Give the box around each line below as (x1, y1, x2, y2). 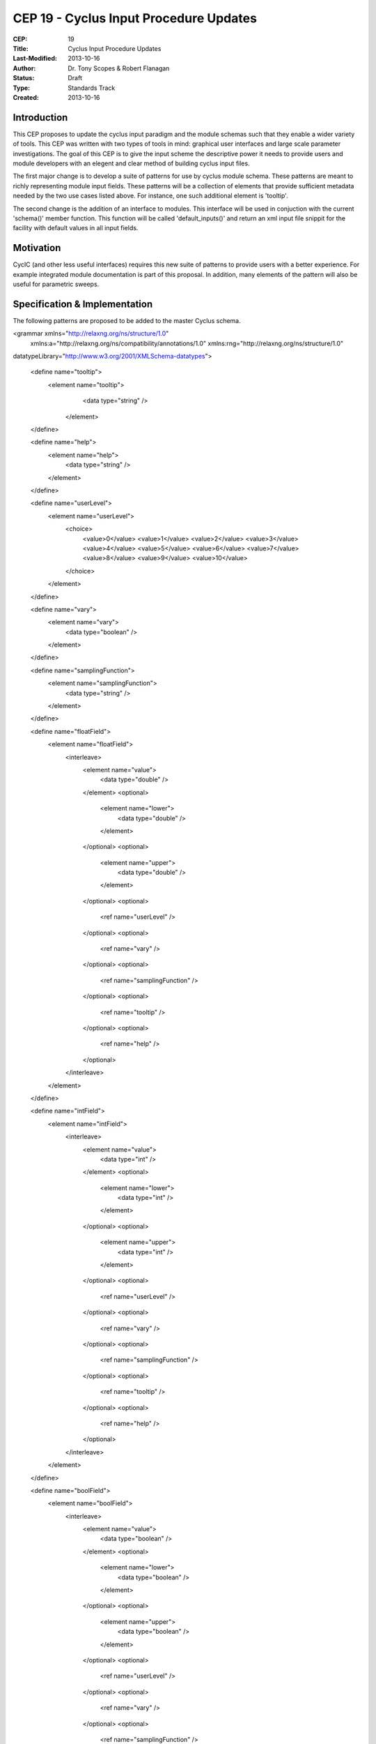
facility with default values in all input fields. (13, 224, 139, 232)
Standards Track (68, 84, 116, 92)
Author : (13, 63, 36, 73)
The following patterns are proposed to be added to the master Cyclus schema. (13, 316, 242, 324)
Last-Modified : (13, 54, 57, 63)
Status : (13, 74, 35, 82)
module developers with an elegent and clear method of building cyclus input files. (13, 159, 250, 167)
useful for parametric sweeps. (13, 280, 100, 288)
